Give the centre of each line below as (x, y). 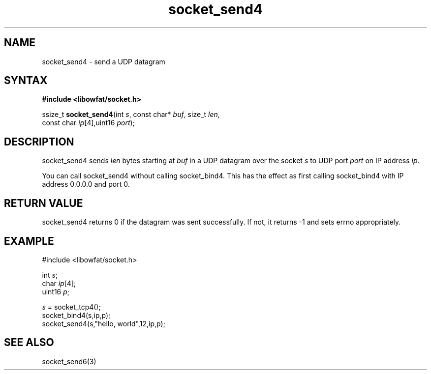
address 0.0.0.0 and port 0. (86, 184)
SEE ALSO (29, 343)
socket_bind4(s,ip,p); (76, 315)
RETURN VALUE (44, 203)
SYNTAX (26, 81)
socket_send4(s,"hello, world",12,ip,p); (104, 323)
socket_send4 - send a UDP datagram (104, 61)
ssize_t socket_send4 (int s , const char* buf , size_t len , (131, 115)
